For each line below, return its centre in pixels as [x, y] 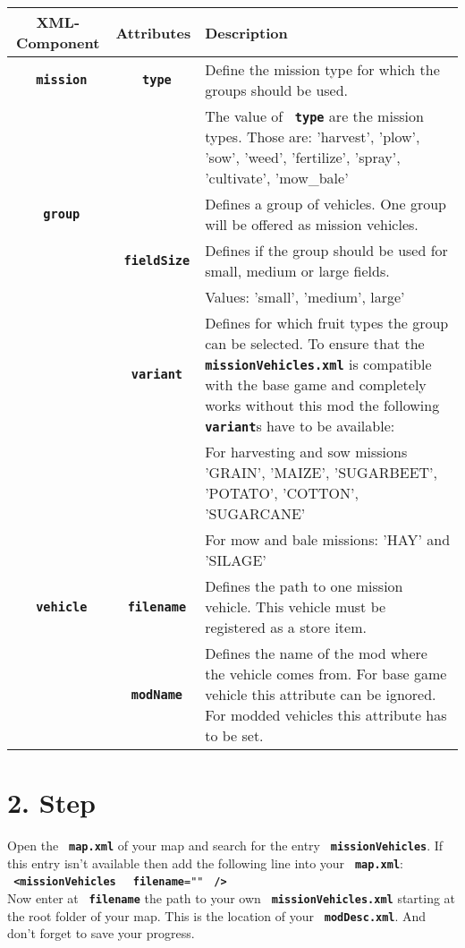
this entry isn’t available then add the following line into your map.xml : [205, 863]
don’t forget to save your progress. [101, 933]
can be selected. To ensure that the [315, 343]
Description [246, 32]
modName [157, 694]
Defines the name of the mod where [316, 653]
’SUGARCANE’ [255, 513]
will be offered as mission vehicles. [312, 224]
